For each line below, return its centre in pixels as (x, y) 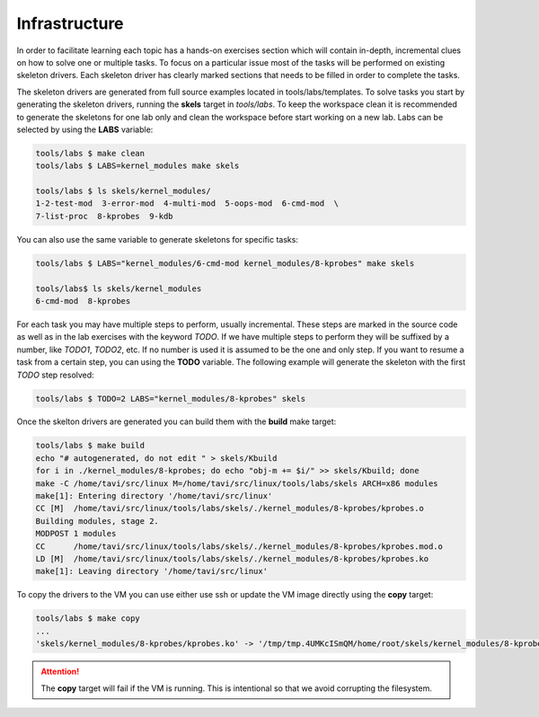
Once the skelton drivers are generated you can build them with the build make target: (177, 421)
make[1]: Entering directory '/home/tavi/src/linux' (154, 496)
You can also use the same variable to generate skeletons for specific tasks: (157, 239)
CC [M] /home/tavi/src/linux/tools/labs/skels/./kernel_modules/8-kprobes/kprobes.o (230, 509)
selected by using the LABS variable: (85, 129)
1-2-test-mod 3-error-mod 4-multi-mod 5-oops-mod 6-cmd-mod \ (187, 204)
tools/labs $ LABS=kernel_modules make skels (137, 166)
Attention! (60, 672)
